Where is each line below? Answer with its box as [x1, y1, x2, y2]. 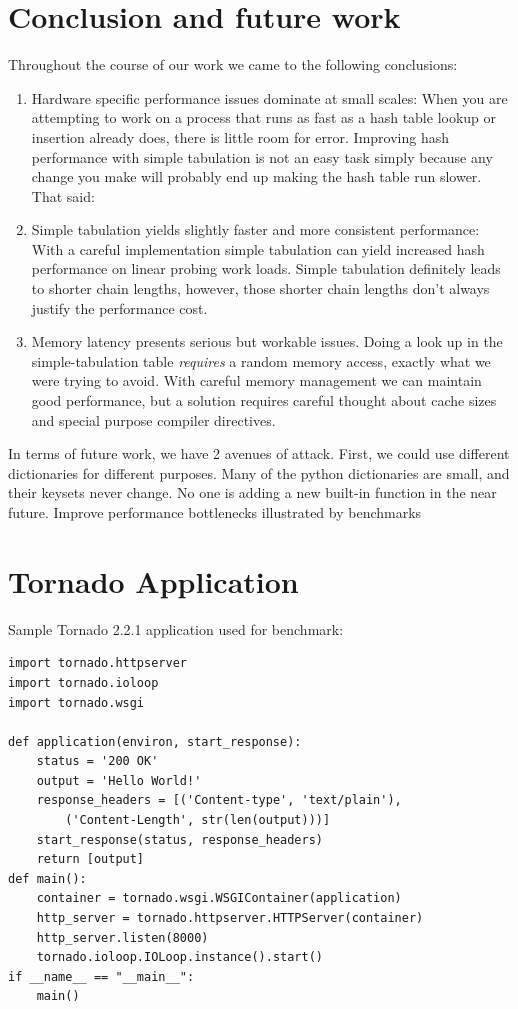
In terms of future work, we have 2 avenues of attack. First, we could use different [8, 443, 510, 464]
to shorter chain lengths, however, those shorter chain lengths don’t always [31, 278, 490, 299]
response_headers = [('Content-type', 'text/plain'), [36, 793, 402, 808]
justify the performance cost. [31, 297, 208, 318]
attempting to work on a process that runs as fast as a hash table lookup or [31, 107, 497, 128]
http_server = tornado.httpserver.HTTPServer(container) [36, 911, 424, 926]
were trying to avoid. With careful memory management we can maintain [31, 370, 482, 391]
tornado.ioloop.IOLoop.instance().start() [36, 950, 323, 965]
